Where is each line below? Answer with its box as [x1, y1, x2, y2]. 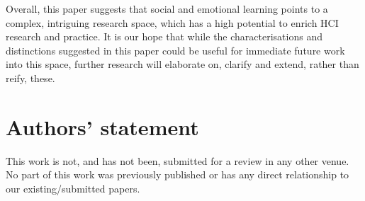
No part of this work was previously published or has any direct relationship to [6, 167, 349, 182]
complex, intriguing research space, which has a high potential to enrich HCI [6, 15, 339, 30]
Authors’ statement [6, 112, 199, 141]
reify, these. [6, 70, 55, 85]
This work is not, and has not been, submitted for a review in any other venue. [6, 153, 349, 168]
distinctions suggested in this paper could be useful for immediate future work [6, 42, 345, 57]
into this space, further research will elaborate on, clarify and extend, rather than [6, 57, 359, 71]
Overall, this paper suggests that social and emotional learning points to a [6, 1, 328, 16]
